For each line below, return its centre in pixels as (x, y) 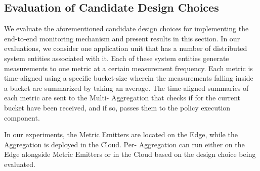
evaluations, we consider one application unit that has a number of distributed (126, 48)
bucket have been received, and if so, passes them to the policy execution (117, 107)
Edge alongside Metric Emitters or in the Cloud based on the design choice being (130, 154)
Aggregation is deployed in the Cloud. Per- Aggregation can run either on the (124, 144)
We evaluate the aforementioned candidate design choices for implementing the (126, 28)
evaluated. (20, 164)
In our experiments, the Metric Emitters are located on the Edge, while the (121, 134)
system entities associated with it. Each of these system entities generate (117, 58)
